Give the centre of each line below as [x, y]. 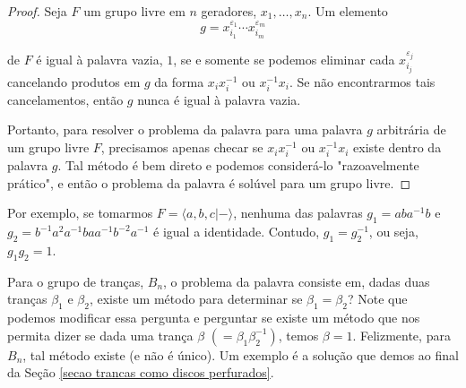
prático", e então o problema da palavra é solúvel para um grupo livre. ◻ [209, 182]
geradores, [229, 11]
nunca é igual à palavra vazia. [219, 99]
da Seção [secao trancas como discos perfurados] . [141, 372]
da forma [179, 81]
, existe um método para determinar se [196, 299]
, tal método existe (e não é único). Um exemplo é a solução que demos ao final [241, 354]
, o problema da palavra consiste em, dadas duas [297, 281]
